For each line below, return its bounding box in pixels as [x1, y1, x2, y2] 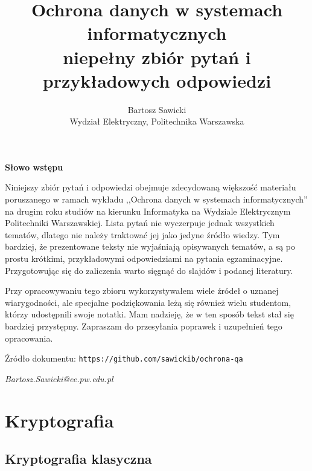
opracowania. [5, 331, 53, 344]
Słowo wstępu [5, 160, 63, 173]
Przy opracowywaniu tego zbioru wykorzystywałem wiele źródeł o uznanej [5, 284, 279, 297]
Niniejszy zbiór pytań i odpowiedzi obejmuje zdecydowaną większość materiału [5, 181, 296, 193]
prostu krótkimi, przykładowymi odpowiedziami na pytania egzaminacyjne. [5, 252, 283, 265]
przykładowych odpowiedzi [42, 68, 272, 93]
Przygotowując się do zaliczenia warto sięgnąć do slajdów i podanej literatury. [5, 264, 293, 276]
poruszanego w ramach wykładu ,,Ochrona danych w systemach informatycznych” [5, 193, 308, 206]
